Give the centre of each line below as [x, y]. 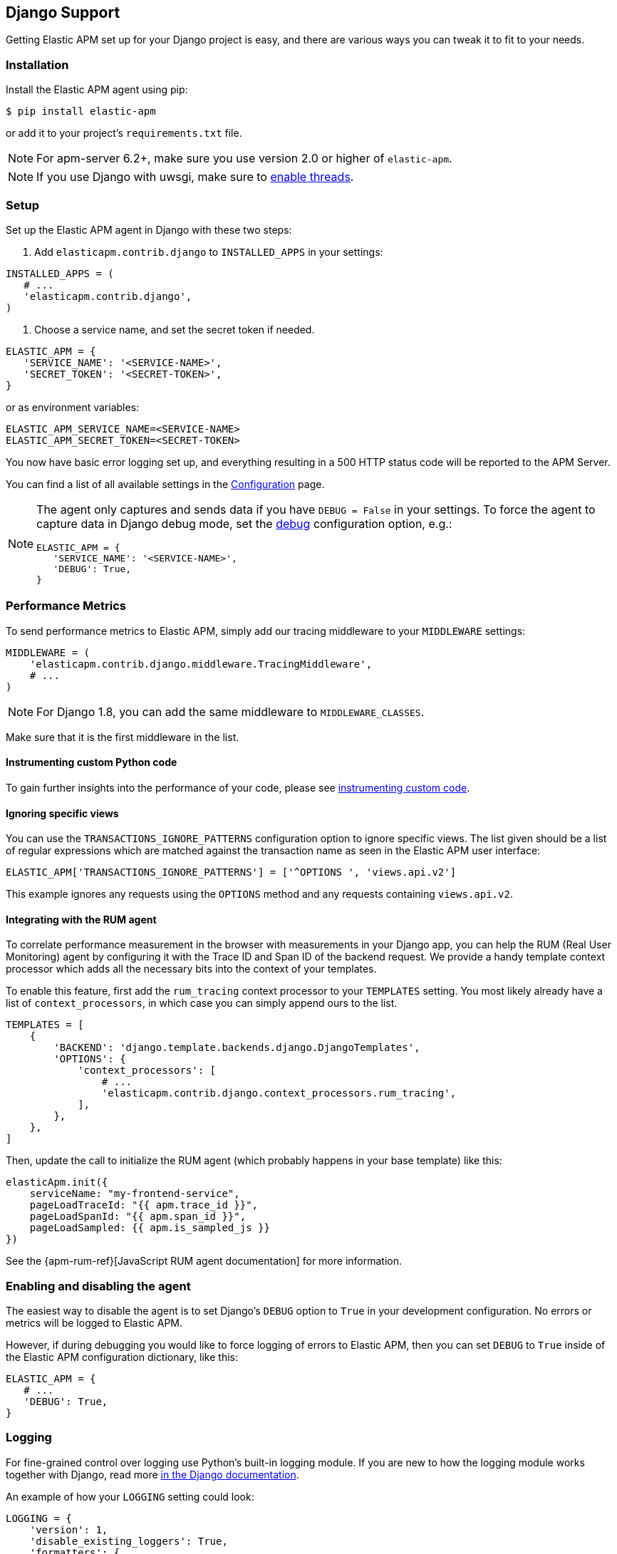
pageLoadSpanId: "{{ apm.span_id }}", [138, 1217]
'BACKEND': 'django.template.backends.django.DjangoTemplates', [237, 1048]
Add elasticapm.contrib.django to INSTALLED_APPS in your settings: [209, 252]
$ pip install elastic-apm [81, 112]
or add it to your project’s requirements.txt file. [124, 133]
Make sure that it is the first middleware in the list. [123, 737]
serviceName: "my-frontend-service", [135, 1194]
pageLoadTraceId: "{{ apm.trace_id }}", [144, 1205]
